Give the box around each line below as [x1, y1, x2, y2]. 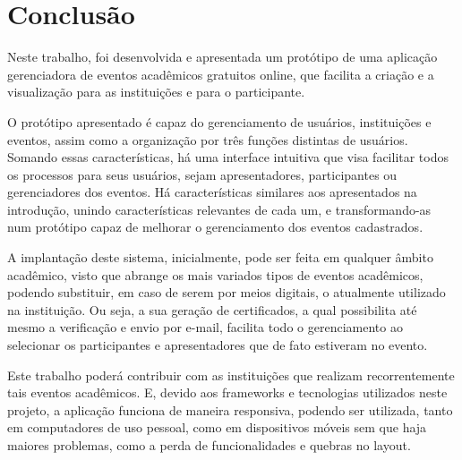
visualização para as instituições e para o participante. [7, 82, 305, 101]
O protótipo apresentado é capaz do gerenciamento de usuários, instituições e [7, 112, 432, 131]
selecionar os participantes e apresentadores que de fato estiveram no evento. [7, 336, 428, 354]
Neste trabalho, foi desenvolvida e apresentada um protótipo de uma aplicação [7, 47, 438, 66]
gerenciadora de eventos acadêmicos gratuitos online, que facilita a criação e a [7, 64, 434, 83]
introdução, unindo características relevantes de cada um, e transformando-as [7, 200, 432, 218]
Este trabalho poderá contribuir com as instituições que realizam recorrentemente [7, 365, 455, 384]
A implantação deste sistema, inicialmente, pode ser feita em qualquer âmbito [7, 248, 433, 267]
